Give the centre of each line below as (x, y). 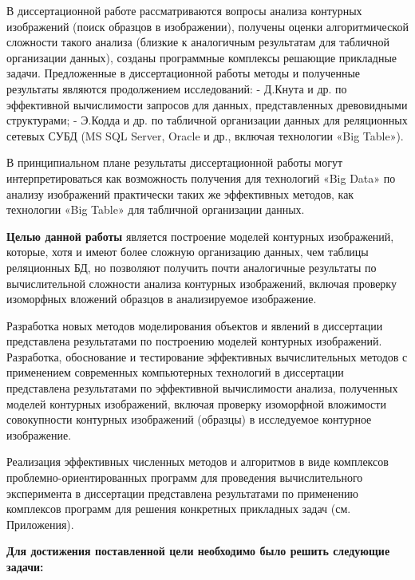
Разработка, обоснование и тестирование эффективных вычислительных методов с (207, 356)
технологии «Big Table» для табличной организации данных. (156, 209)
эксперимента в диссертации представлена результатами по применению (182, 493)
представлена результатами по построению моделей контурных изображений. (194, 341)
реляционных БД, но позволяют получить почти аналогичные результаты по (192, 267)
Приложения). (40, 524)
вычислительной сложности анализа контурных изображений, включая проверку (202, 283)
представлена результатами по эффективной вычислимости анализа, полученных (202, 388)
